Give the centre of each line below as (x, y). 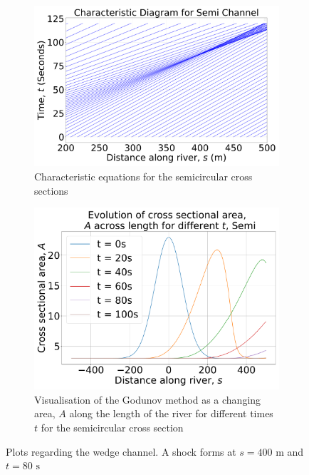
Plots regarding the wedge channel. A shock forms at (121, 451)
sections (51, 190)
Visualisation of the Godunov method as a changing (148, 399)
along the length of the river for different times (171, 413)
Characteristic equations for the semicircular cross (143, 176)
